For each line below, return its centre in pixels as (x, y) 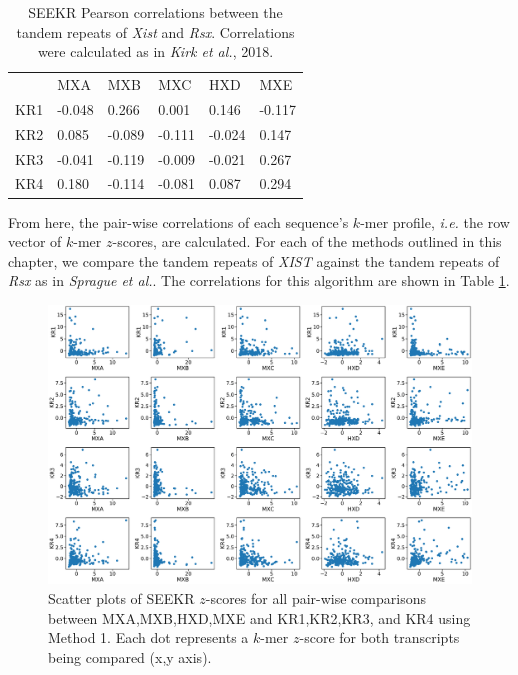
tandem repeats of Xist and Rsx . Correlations (155, 31)
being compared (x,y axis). (130, 656)
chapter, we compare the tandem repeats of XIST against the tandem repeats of (254, 260)
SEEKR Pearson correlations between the (155, 12)
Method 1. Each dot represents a (148, 637)
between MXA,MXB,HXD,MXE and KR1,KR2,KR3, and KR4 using (259, 617)
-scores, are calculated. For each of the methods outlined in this (307, 241)
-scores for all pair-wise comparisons (315, 597)
